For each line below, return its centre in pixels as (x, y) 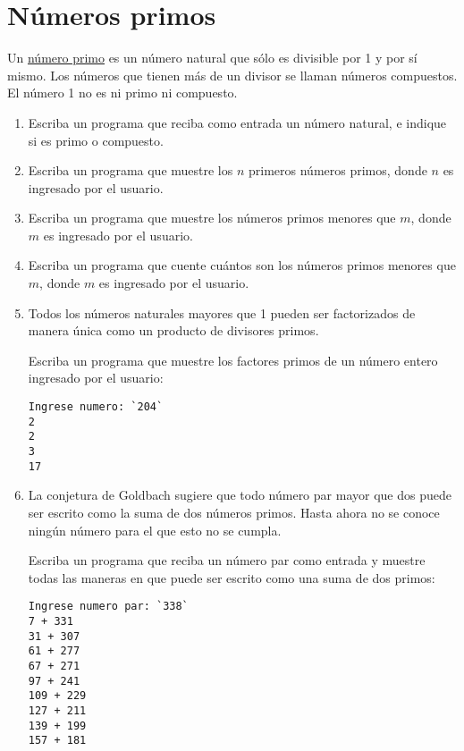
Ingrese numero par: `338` (108, 607)
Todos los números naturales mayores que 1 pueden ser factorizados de (222, 312)
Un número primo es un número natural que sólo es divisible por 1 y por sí (212, 58)
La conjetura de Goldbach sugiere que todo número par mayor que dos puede (240, 495)
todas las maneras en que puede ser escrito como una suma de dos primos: (232, 577)
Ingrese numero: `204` (96, 407)
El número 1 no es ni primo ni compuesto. (122, 93)
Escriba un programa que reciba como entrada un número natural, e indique (237, 122)
